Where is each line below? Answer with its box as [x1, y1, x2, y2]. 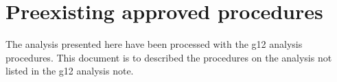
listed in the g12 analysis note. [5, 64, 134, 78]
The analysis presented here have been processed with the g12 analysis [5, 37, 303, 51]
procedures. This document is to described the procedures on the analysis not [5, 50, 332, 64]
